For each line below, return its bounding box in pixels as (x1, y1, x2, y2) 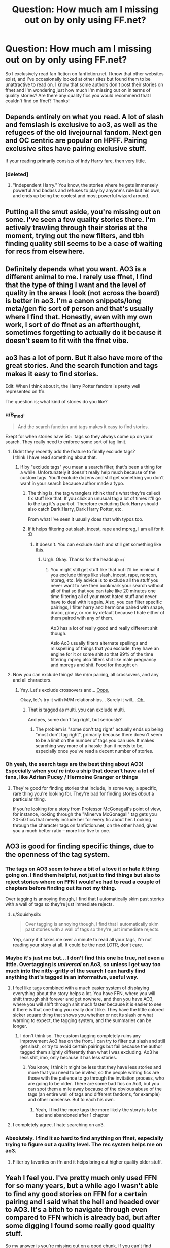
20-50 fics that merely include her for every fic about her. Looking (12, 816, 151, 822)
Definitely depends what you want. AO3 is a (5, 265, 146, 273)
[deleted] (5, 171, 29, 178)
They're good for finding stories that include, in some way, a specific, (12, 785, 158, 791)
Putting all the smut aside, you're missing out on (5, 208, 161, 216)
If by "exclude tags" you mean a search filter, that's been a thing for (20, 464, 162, 470)
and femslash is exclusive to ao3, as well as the (5, 121, 158, 129)
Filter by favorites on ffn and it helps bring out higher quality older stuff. (12, 1159, 162, 1165)
